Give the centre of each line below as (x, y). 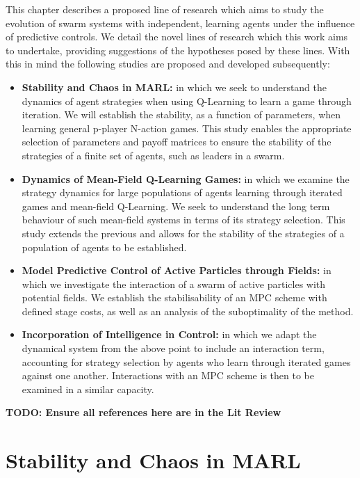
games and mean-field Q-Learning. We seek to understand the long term (176, 206)
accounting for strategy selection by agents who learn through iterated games (186, 361)
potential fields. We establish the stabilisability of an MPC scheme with (174, 297)
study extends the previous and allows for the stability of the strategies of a (183, 233)
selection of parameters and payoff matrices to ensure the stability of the (177, 142)
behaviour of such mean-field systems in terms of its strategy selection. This (183, 220)
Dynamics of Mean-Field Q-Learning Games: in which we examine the (186, 178)
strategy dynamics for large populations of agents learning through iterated (182, 192)
